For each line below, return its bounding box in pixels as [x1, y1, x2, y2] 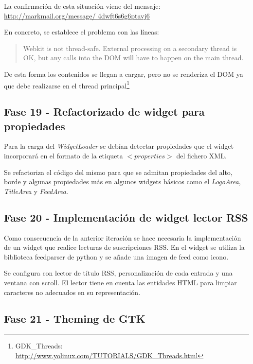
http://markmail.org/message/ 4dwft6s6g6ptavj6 [4, 10, 150, 20]
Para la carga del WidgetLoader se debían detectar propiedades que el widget [4, 141, 234, 151]
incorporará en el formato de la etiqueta [4, 151, 123, 160]
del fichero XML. [176, 151, 227, 160]
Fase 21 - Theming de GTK [4, 311, 145, 326]
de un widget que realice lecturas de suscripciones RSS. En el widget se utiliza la [4, 242, 245, 252]
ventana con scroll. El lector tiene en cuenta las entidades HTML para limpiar [4, 277, 237, 287]
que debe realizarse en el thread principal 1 [4, 79, 130, 90]
